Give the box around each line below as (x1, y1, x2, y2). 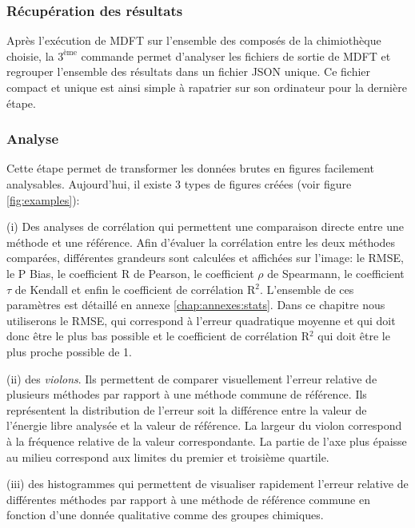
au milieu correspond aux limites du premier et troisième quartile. (6, 448, 329, 465)
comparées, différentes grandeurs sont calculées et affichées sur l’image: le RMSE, (6, 249, 404, 266)
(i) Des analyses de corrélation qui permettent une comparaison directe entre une (6, 218, 404, 235)
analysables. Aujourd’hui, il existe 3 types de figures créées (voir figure (6, 176, 352, 192)
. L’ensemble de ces (259, 280, 354, 297)
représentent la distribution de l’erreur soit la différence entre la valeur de (6, 401, 367, 418)
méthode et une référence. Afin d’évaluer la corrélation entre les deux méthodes (6, 233, 396, 250)
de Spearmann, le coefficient (267, 264, 405, 281)
